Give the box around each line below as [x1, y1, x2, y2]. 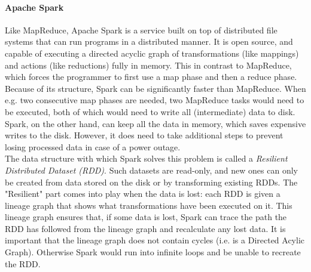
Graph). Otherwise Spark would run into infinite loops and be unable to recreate [5, 246, 301, 258]
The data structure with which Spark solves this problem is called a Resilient [5, 152, 288, 165]
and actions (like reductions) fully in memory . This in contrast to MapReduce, [5, 58, 292, 71]
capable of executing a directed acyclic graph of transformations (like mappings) [5, 47, 299, 59]
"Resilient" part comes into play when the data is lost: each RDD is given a [5, 187, 280, 200]
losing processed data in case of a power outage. [5, 140, 181, 153]
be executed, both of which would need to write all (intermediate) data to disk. [5, 105, 295, 118]
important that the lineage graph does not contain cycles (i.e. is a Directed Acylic [5, 234, 305, 246]
